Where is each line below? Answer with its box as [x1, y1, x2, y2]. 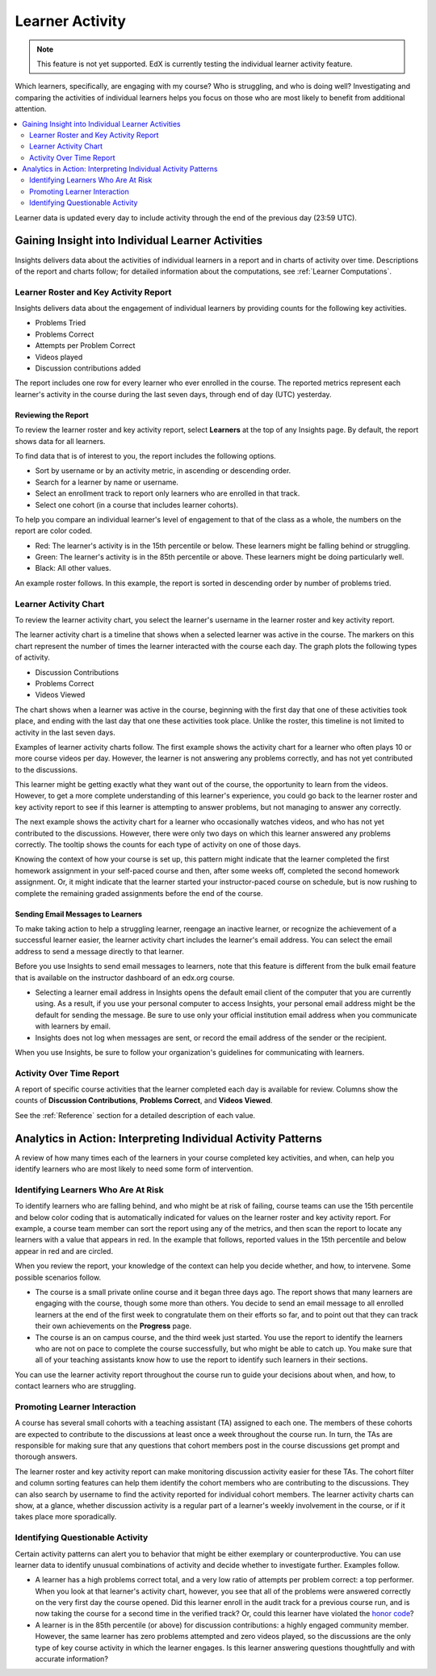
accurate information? [35, 1654, 109, 1664]
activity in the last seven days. [15, 727, 116, 737]
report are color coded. [15, 526, 93, 536]
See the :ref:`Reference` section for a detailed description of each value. [15, 1110, 256, 1120]
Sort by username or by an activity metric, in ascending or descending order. [35, 466, 291, 476]
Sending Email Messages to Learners [15, 909, 143, 919]
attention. [15, 104, 47, 114]
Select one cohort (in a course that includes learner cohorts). [35, 500, 238, 509]
